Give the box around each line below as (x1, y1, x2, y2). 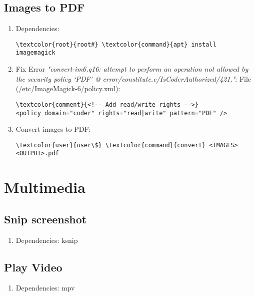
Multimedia (4, 177, 85, 197)
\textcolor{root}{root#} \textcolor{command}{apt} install (15, 41, 216, 48)
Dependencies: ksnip (15, 234, 78, 245)
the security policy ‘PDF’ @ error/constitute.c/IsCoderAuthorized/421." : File (15, 73, 251, 84)
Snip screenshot (4, 211, 87, 226)
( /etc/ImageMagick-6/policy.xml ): (15, 83, 120, 94)
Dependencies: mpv (15, 282, 75, 293)
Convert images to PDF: (15, 124, 91, 134)
